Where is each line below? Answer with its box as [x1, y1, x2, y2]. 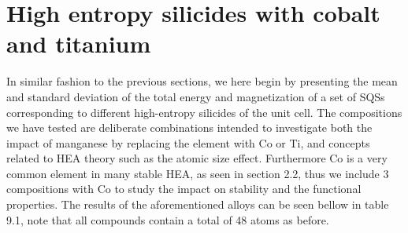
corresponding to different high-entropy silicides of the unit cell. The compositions [6, 104, 402, 120]
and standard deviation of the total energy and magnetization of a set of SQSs [6, 88, 385, 104]
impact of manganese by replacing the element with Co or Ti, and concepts [6, 134, 370, 151]
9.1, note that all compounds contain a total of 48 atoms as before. [6, 211, 329, 228]
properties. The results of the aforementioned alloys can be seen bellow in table [6, 196, 389, 213]
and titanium [6, 27, 151, 60]
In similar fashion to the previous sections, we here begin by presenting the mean [6, 73, 398, 89]
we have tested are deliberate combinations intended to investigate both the [6, 119, 373, 136]
